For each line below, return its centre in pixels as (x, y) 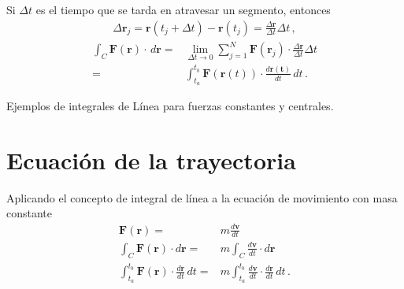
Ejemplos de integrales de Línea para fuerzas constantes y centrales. (170, 106)
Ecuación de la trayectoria (151, 159)
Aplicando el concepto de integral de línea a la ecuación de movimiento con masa (202, 197)
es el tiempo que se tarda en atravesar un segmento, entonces (183, 9)
